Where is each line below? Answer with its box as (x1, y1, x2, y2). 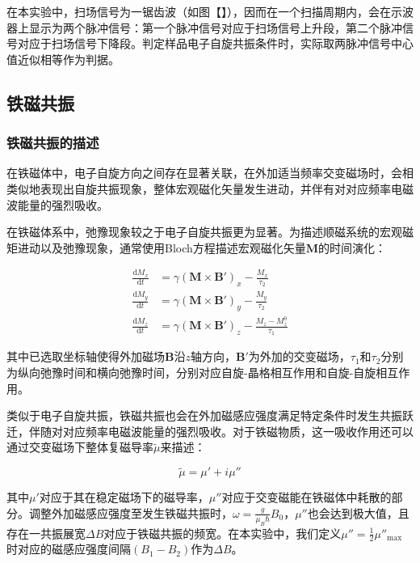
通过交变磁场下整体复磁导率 (6, 438, 153, 455)
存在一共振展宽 (6, 524, 86, 541)
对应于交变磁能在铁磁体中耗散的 (221, 489, 392, 506)
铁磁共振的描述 (6, 133, 99, 153)
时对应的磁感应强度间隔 (6, 540, 131, 557)
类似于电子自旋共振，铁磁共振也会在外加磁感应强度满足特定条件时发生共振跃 (6, 407, 414, 424)
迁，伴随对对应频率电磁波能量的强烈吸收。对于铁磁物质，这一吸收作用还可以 (6, 422, 414, 439)
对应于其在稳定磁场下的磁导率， (39, 489, 209, 506)
